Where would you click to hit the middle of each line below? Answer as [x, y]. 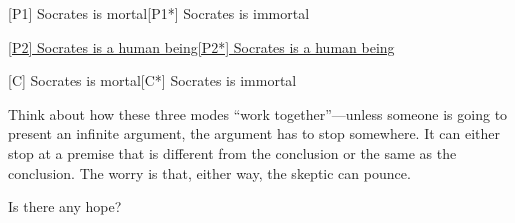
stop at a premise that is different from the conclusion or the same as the [232, 152]
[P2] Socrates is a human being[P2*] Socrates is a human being [201, 46]
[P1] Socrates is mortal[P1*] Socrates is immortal [159, 13]
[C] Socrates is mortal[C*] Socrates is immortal [152, 80]
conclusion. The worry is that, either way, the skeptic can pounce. [209, 172]
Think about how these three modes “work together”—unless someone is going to [258, 113]
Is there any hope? [65, 206]
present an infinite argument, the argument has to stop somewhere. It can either [254, 133]
